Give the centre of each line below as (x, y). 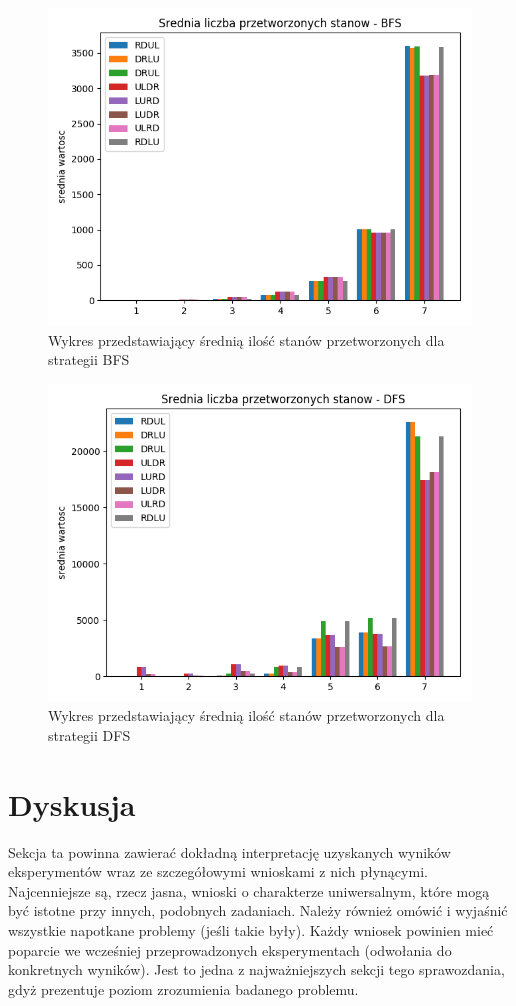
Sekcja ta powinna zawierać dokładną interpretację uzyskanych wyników (229, 851)
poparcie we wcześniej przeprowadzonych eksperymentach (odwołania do (230, 949)
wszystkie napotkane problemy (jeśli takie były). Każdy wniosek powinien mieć (251, 930)
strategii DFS (89, 734)
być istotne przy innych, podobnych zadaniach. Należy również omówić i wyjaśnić (258, 910)
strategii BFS (89, 359)
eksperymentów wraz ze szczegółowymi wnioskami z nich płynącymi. (218, 871)
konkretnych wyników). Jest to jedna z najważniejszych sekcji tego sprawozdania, (256, 969)
